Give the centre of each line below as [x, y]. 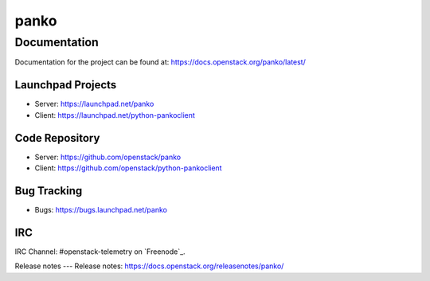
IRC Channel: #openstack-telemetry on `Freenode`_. [100, 252]
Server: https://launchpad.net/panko [94, 104]
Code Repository [57, 138]
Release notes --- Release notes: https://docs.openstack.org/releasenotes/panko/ [149, 266]
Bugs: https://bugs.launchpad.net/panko [101, 209]
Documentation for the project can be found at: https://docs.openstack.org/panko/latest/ [160, 62]
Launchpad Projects [66, 85]
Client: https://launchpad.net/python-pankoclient [115, 115]
